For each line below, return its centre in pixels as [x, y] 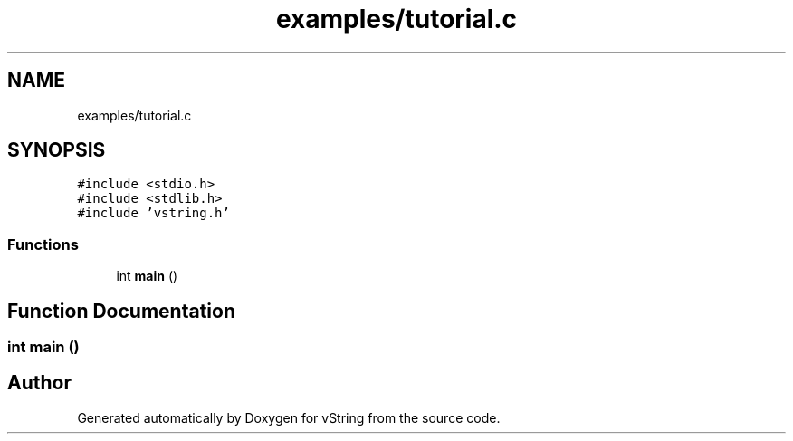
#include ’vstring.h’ [153, 213]
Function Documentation [121, 311]
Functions [43, 244]
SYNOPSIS [57, 150]
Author [39, 383]
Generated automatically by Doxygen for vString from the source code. [289, 417]
